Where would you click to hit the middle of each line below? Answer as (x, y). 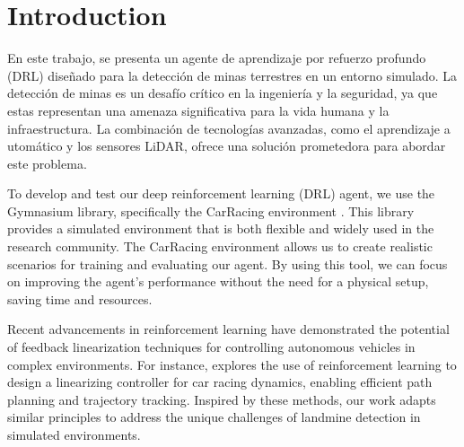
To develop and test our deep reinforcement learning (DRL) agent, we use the (221, 193)
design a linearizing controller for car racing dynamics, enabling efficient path (220, 382)
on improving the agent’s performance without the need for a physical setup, (218, 281)
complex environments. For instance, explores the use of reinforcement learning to (232, 364)
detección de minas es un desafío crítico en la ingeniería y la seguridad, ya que (223, 93)
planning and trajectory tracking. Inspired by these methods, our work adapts (222, 399)
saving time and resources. (80, 298)
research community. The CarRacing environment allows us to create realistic (220, 246)
